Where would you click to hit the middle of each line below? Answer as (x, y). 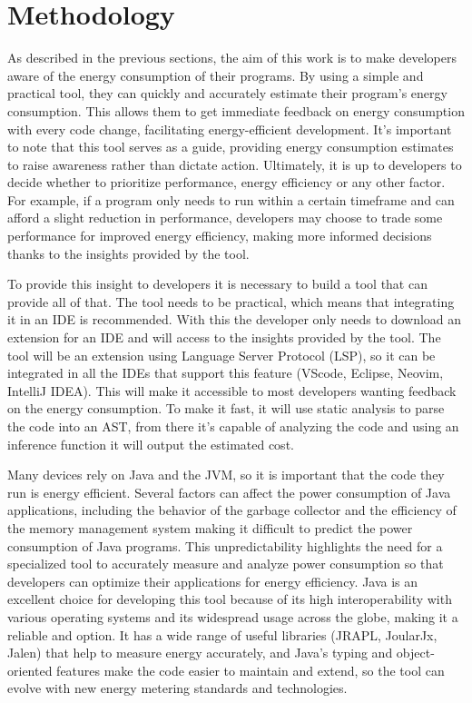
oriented (30, 670)
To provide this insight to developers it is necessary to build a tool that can (217, 284)
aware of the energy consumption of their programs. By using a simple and (216, 75)
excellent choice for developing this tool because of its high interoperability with (230, 599)
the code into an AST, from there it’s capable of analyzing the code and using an (233, 426)
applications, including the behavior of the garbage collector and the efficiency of (232, 510)
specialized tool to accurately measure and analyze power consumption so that (226, 564)
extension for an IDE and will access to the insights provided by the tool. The (224, 337)
